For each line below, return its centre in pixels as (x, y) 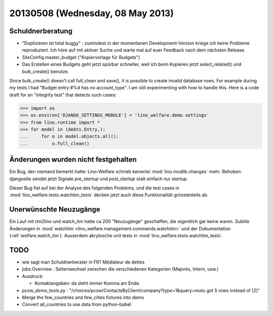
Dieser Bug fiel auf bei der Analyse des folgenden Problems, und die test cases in (94, 188)
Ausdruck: (33, 276)
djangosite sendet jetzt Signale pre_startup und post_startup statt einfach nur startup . (99, 179)
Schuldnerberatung (41, 31)
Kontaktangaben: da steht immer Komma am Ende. (87, 283)
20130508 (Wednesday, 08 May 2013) (92, 13)
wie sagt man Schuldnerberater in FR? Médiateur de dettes (83, 262)
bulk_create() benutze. (45, 71)
